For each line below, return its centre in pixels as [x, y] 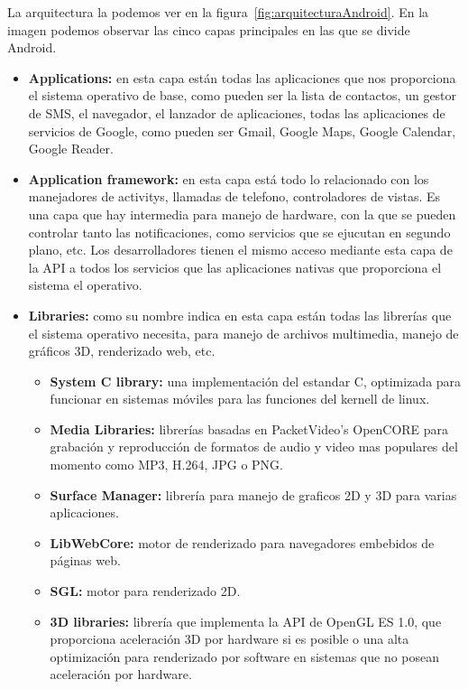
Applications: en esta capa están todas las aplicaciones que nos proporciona [242, 77]
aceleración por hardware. [121, 674]
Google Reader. [71, 149]
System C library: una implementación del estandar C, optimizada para [256, 381]
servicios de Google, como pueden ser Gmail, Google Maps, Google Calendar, [242, 130]
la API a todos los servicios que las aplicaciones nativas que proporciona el [235, 267]
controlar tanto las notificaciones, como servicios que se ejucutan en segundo [239, 232]
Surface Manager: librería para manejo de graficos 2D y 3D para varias [253, 494]
